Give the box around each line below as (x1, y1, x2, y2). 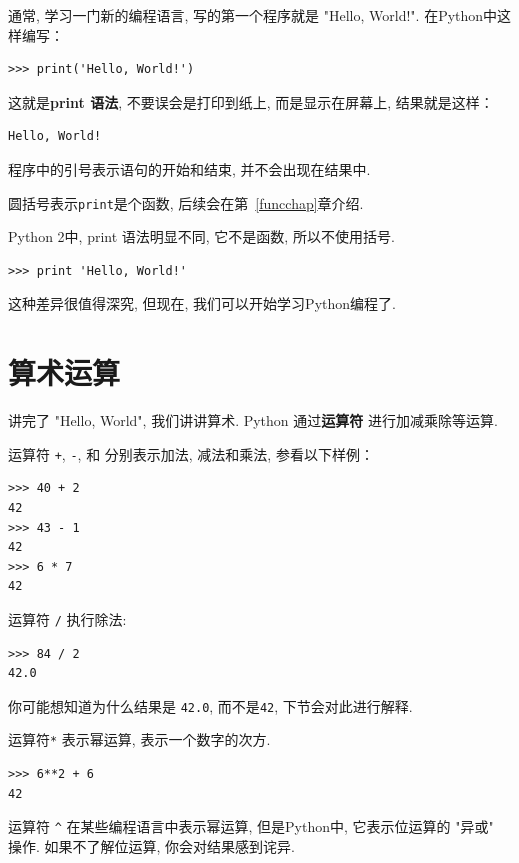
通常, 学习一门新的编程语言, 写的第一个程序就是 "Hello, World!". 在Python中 (8, 5, 498, 25)
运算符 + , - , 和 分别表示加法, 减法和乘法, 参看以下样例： (8, 443, 374, 464)
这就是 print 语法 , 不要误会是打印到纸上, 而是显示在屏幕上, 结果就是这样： (8, 91, 494, 112)
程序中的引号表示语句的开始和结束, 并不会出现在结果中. (8, 158, 371, 179)
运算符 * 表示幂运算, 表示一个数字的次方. (8, 729, 271, 750)
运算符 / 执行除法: (8, 608, 127, 629)
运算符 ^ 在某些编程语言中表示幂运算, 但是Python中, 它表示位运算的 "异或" (8, 816, 494, 837)
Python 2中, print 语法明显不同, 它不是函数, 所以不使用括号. (8, 226, 395, 247)
